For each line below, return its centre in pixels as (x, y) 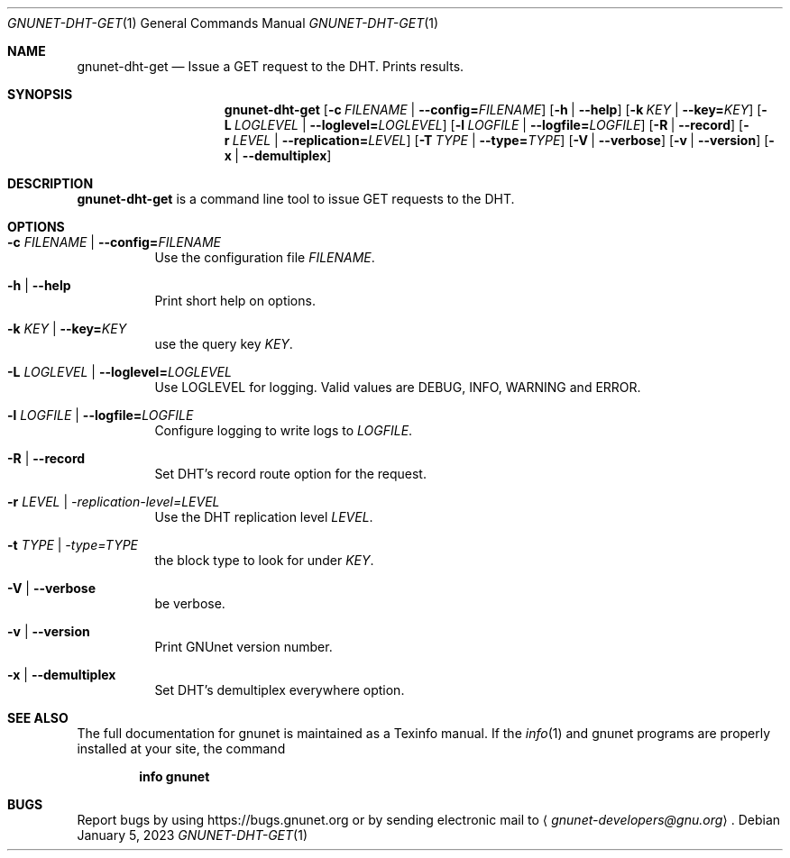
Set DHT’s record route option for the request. (290, 474)
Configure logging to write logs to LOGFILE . (284, 430)
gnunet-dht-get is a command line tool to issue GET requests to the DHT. (296, 199)
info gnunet (175, 776)
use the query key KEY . (224, 344)
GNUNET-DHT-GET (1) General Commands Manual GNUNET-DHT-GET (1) (223, 23)
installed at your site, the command (181, 748)
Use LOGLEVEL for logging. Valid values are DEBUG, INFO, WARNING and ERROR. (398, 387)
